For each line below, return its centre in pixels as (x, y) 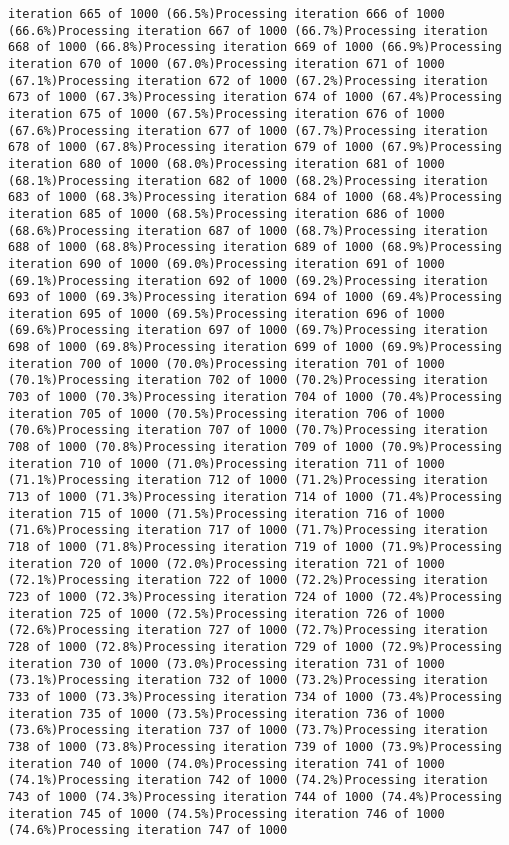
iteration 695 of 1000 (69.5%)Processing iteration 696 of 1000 (226, 313)
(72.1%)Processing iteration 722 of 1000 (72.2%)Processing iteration (248, 580)
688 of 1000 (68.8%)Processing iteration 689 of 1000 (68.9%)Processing (255, 247)
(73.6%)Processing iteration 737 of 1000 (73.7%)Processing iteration (248, 730)
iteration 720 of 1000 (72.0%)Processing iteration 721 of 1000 (226, 563)
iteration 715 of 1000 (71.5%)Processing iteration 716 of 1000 (226, 513)
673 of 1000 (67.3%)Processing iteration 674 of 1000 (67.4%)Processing (255, 97)
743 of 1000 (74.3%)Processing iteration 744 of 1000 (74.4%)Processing (255, 796)
